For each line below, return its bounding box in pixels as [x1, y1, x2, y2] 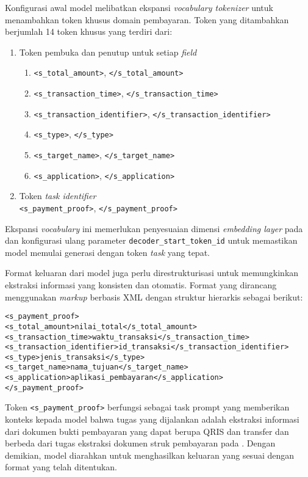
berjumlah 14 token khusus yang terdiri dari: [5, 25, 173, 38]
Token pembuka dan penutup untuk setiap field [19, 45, 197, 58]
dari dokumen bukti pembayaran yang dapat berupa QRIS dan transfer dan [5, 424, 289, 437]
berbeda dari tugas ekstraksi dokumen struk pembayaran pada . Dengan [5, 437, 276, 450]
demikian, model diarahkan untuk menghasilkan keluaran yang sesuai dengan [5, 448, 295, 461]
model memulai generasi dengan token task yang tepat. [5, 246, 210, 258]
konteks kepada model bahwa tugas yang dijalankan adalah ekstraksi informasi [5, 413, 299, 426]
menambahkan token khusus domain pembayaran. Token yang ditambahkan [5, 13, 289, 26]
